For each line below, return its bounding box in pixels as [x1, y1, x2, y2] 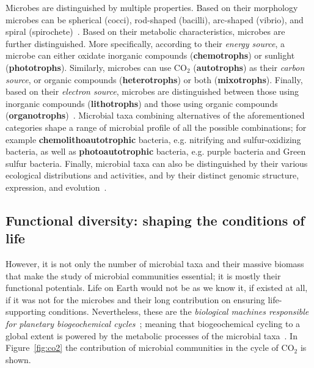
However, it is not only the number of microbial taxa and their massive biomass [5, 257, 304, 270]
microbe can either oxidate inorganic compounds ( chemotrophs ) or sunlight [5, 49, 295, 62]
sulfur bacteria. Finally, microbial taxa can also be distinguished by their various [5, 156, 308, 169]
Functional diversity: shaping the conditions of [5, 210, 305, 229]
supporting [5, 305, 46, 318]
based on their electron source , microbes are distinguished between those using [5, 85, 299, 98]
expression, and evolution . [5, 180, 107, 193]
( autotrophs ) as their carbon [193, 61, 305, 73]
